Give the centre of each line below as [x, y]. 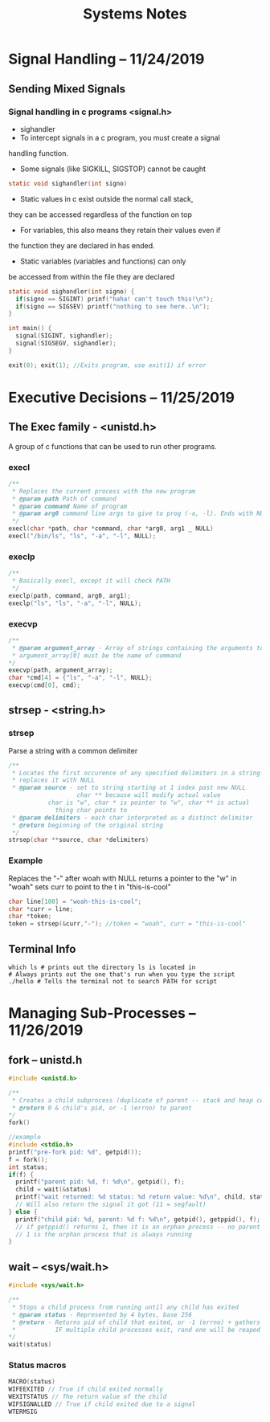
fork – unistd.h [45, 1060]
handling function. [38, 153]
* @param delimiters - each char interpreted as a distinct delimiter [132, 817]
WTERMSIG [23, 1412]
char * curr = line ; [41, 909]
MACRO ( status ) [32, 1382]
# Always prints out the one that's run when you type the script [122, 974]
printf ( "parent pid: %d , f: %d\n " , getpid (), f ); [100, 1182]
